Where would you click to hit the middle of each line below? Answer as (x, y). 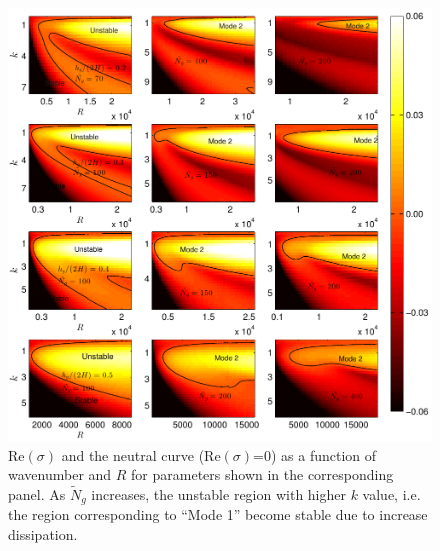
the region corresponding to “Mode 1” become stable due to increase (218, 514)
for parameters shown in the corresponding (262, 474)
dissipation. (43, 534)
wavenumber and (60, 474)
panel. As (37, 493)
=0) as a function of (315, 454)
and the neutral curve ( (133, 454)
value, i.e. (391, 493)
